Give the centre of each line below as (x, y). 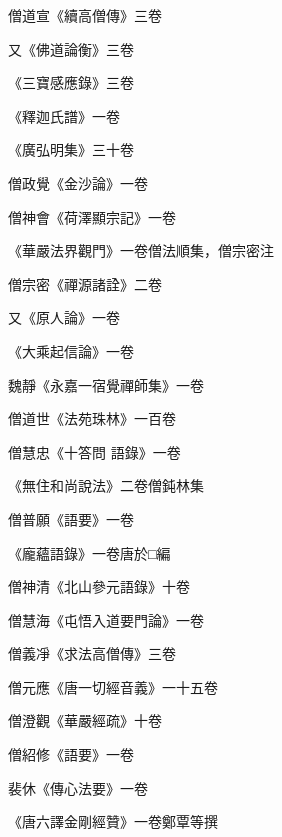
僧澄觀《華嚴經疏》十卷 (85, 720)
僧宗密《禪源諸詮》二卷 (85, 283)
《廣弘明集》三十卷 (71, 149)
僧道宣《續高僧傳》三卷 (85, 15)
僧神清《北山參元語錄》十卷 (99, 586)
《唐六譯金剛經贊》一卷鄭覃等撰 (113, 821)
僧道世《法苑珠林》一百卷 (92, 418)
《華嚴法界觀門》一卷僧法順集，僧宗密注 (141, 250)
